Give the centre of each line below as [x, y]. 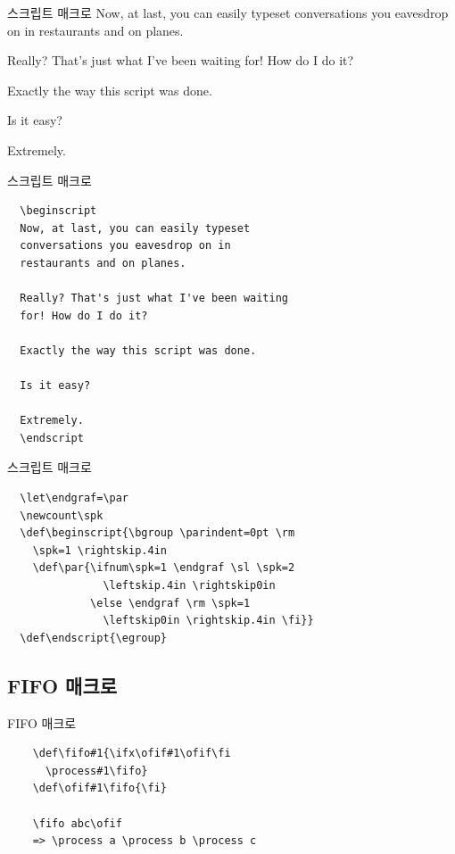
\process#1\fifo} [96, 771]
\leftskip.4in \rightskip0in [189, 586]
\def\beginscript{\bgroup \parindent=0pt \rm [157, 533]
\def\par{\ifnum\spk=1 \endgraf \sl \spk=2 [164, 568]
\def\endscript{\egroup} [93, 638]
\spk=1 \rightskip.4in [99, 550]
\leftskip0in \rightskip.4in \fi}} [208, 621]
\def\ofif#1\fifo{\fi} [99, 788]
